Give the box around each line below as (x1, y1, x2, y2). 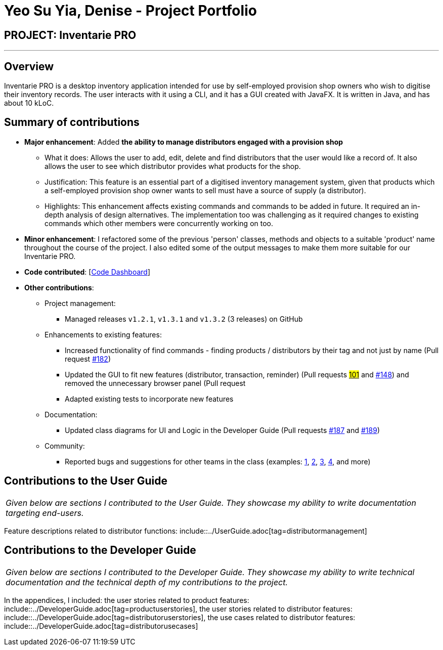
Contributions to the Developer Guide (4, 544, 196, 557)
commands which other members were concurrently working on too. (45, 219, 274, 228)
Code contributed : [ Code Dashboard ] (24, 267, 151, 276)
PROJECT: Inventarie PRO (4, 28, 137, 41)
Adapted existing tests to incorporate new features (65, 394, 234, 403)
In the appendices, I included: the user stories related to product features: (4, 595, 249, 604)
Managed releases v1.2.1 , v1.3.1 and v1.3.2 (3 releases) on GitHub (65, 314, 303, 323)
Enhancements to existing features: (45, 330, 162, 339)
